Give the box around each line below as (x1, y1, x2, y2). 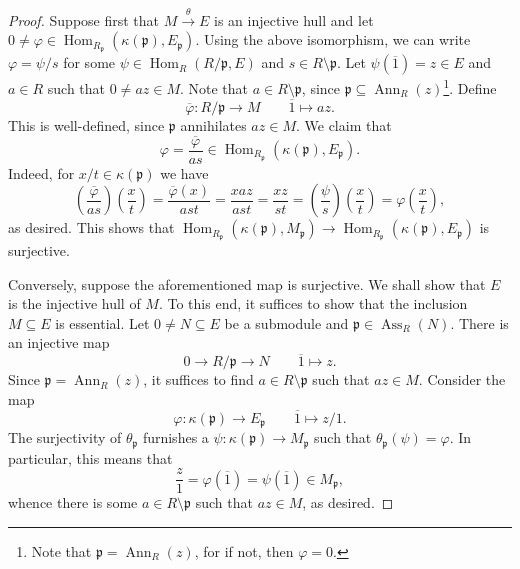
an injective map (8, 332, 110, 353)
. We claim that (295, 114, 392, 135)
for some (63, 52, 116, 73)
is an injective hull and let (214, 9, 374, 30)
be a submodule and (224, 312, 349, 333)
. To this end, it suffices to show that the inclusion (158, 293, 468, 314)
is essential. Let (55, 312, 150, 333)
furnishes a (142, 427, 209, 448)
